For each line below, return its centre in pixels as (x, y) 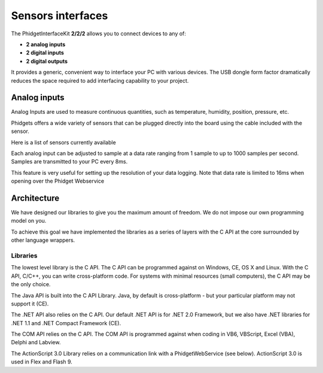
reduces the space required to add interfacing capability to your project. (100, 80)
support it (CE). (30, 304)
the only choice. (31, 284)
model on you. (29, 221)
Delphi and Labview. (36, 342)
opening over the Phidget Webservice (58, 181)
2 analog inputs (46, 44)
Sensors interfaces (60, 16)
